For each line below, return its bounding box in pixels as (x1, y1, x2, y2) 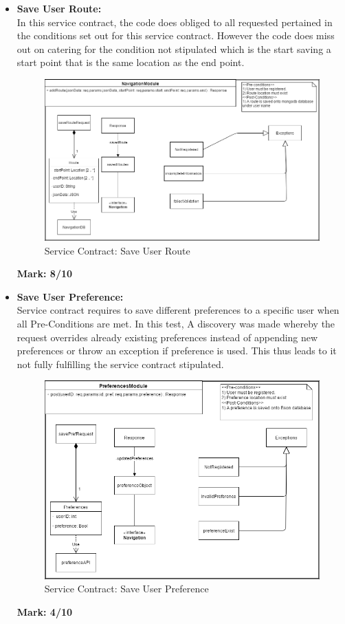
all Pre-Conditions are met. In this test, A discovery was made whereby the (16, 316, 335, 331)
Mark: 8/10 (16, 266, 73, 281)
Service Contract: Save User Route (44, 243, 190, 257)
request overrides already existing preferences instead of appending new (16, 330, 318, 344)
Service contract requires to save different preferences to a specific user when (16, 303, 340, 317)
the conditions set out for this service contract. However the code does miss (16, 28, 335, 43)
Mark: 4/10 (16, 604, 73, 618)
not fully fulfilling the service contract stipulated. (16, 356, 224, 371)
